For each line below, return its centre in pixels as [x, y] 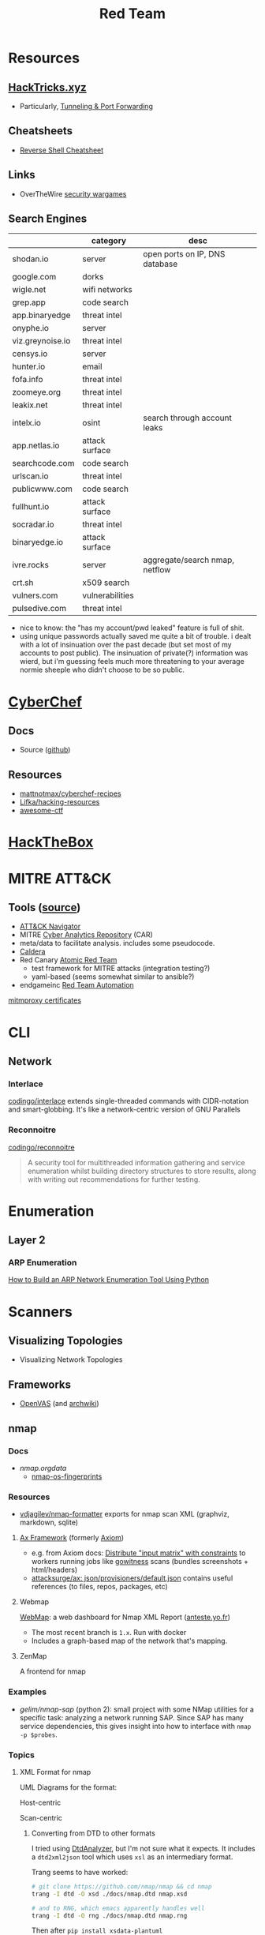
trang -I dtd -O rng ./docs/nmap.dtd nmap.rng [109, 1915]
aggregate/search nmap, [189, 560]
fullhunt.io [31, 507]
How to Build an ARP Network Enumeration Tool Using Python [108, 1280]
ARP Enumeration [43, 1262]
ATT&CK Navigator [50, 926]
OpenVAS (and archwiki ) [60, 1404]
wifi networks [107, 290]
